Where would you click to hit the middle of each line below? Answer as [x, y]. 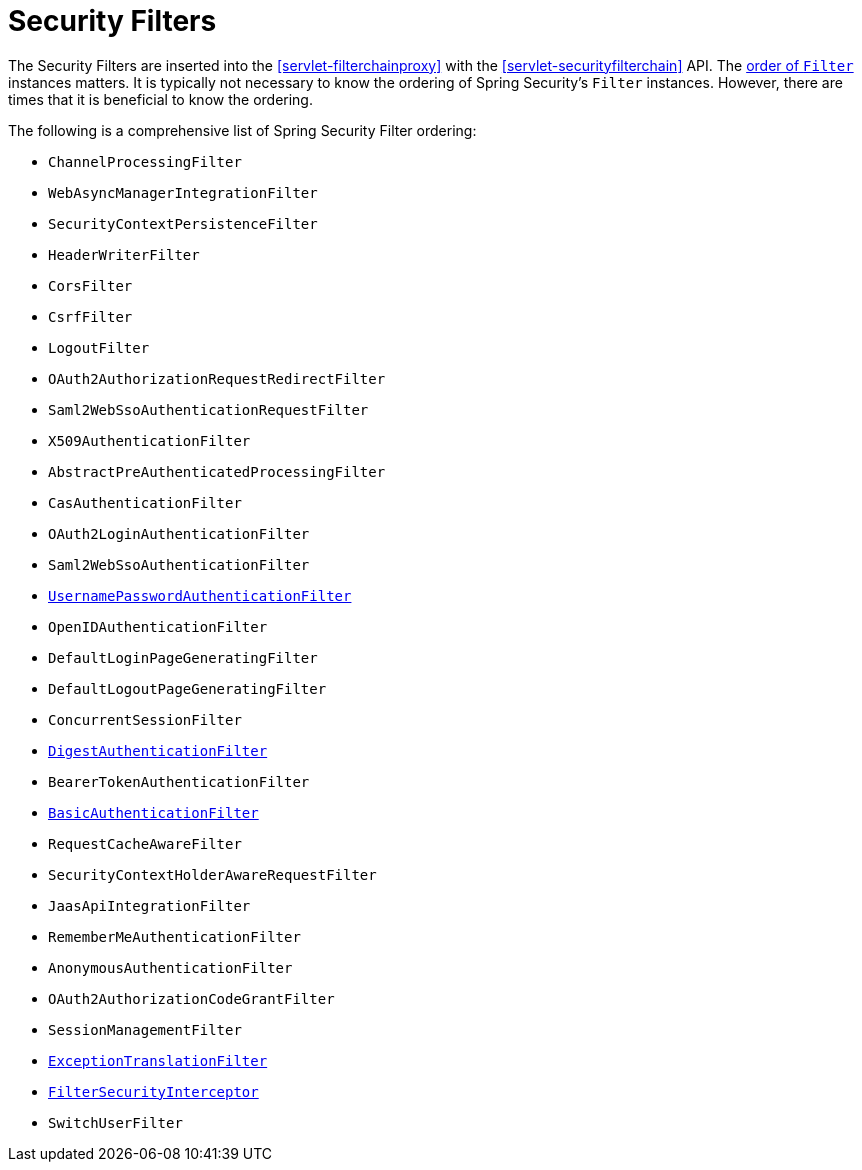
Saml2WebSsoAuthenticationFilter [179, 564]
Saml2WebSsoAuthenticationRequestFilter [208, 409]
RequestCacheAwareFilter [145, 843]
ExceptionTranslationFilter [158, 1060]
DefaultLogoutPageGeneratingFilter [187, 688]
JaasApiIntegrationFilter [149, 905]
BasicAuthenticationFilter [153, 812]
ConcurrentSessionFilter [145, 719]
